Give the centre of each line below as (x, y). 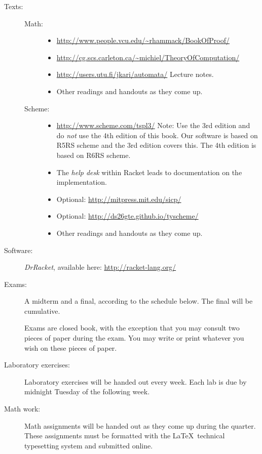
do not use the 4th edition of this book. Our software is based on (157, 135)
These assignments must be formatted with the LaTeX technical (125, 436)
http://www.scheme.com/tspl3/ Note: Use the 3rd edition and (153, 125)
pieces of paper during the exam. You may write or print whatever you (134, 338)
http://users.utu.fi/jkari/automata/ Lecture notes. (135, 74)
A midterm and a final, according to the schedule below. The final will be (139, 301)
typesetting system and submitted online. (89, 445)
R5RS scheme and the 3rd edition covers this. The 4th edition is (156, 145)
